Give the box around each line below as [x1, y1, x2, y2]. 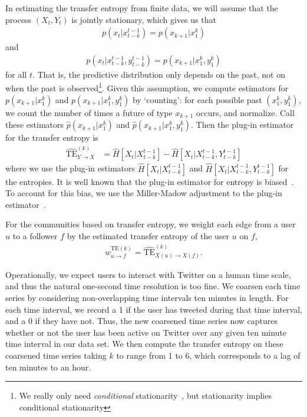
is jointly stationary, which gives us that [71, 13, 216, 25]
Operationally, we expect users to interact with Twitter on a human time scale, [5, 268, 291, 280]
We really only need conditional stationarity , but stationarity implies [19, 389, 272, 402]
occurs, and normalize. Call [196, 106, 295, 118]
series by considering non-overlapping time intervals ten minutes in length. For [5, 292, 289, 303]
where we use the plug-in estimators [5, 162, 135, 174]
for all [5, 68, 27, 80]
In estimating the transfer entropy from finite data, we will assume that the [5, 2, 278, 14]
